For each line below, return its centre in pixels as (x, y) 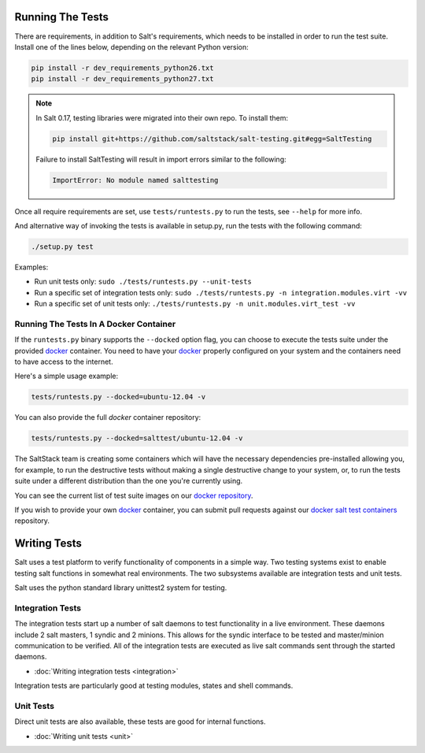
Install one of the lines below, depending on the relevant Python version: (132, 46)
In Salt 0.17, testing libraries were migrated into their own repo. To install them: (162, 117)
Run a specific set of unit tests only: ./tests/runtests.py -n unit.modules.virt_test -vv (195, 304)
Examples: (31, 267)
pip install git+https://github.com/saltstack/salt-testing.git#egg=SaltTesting (212, 139)
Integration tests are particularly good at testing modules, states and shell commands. (154, 686)
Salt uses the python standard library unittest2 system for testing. (121, 588)
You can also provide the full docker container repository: (108, 417)
